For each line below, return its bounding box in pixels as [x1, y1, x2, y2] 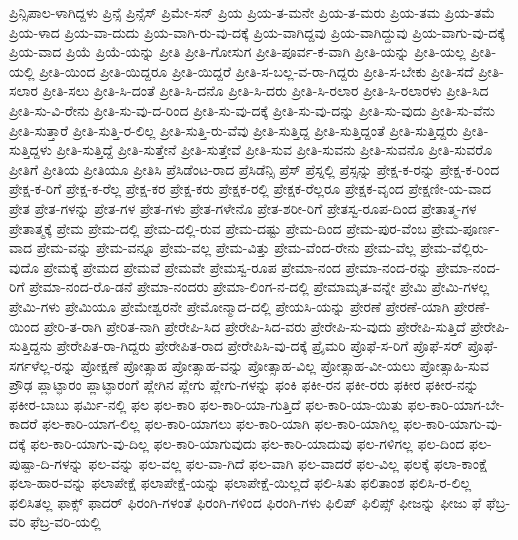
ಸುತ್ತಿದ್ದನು [9, 335, 53, 356]
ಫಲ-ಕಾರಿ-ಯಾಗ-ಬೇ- [407, 393, 505, 414]
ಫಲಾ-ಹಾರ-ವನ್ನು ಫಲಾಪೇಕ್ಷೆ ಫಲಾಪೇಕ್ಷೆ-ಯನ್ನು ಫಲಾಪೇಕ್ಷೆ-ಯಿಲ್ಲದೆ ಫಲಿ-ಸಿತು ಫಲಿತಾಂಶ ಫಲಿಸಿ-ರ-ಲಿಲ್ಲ [9, 472, 472, 493]
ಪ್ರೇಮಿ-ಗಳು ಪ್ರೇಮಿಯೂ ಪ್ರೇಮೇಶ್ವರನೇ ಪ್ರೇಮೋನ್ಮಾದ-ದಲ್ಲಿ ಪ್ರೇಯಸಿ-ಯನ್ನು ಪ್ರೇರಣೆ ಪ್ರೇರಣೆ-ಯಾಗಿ [9, 295, 450, 316]
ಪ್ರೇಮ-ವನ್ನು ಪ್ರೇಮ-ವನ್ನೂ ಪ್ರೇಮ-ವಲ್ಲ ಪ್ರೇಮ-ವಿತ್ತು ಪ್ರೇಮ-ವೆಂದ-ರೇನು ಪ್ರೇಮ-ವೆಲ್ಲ [36, 237, 416, 258]
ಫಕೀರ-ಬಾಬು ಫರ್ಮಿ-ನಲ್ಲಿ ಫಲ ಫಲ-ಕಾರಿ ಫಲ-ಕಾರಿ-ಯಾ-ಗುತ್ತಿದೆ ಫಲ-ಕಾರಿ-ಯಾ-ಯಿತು [9, 393, 403, 414]
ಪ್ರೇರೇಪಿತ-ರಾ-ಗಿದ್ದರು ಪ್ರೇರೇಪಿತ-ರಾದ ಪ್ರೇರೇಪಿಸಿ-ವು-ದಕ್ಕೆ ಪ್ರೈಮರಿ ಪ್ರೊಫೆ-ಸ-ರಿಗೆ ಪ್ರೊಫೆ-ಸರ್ [56, 335, 463, 356]
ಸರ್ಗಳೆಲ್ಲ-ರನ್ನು [9, 354, 76, 375]
